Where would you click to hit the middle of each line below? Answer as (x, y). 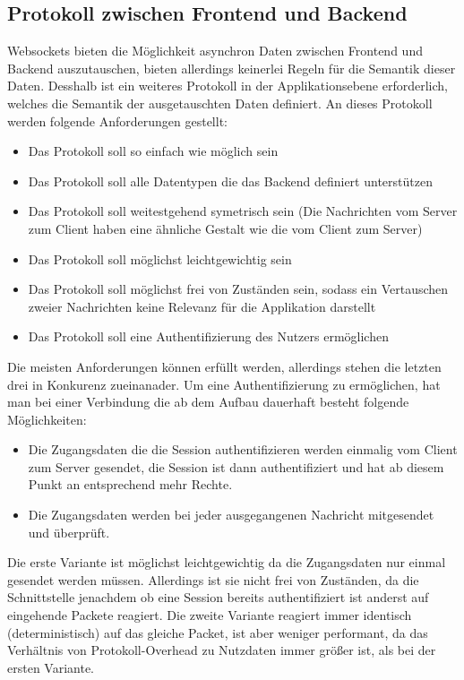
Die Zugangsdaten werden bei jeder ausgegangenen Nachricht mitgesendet (231, 515)
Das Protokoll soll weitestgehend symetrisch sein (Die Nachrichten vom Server (243, 211)
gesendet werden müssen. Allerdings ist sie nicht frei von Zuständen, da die (213, 579)
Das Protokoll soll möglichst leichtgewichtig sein (160, 258)
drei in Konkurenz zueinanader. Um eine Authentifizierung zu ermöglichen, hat (224, 384)
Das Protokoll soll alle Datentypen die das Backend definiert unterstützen (230, 181)
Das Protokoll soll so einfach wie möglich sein (153, 151)
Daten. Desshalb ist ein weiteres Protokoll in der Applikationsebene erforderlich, (228, 86)
